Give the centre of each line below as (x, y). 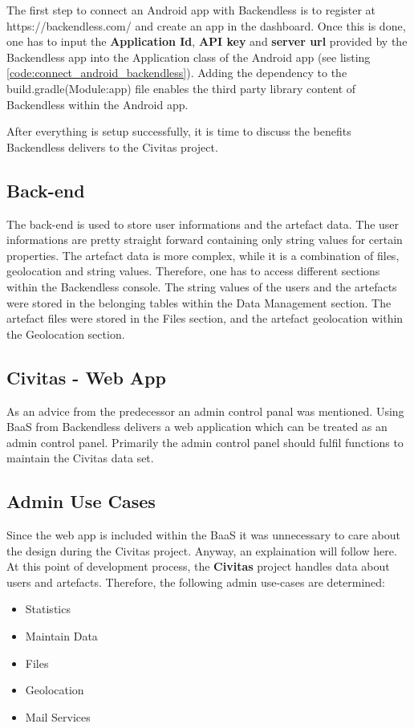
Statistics (48, 609)
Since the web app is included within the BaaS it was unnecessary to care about (203, 535)
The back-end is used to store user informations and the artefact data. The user (203, 224)
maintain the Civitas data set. (80, 458)
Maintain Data (61, 636)
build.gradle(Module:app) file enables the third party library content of (181, 88)
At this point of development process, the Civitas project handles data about (198, 566)
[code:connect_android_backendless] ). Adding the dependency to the (177, 73)
